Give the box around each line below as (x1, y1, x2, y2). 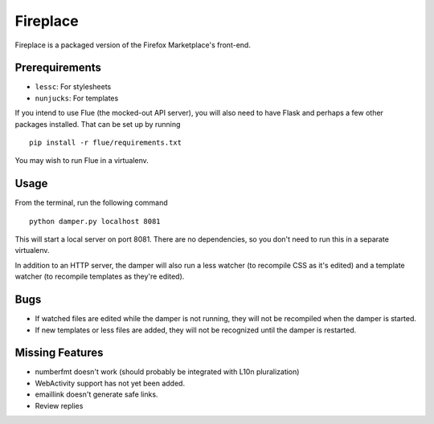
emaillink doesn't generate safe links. (35, 389, 158, 399)
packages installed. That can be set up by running (14, 119, 181, 128)
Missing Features (14, 346, 104, 360)
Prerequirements (14, 61, 102, 75)
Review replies (35, 401, 84, 410)
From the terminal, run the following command (14, 198, 168, 208)
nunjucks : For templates (35, 93, 119, 103)
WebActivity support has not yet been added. (35, 378, 185, 388)
